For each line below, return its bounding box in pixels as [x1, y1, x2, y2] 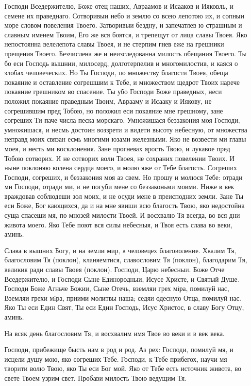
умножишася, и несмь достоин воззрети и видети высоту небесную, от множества [4, 124, 248, 134]
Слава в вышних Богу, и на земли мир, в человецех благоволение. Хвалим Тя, [4, 245, 236, 255]
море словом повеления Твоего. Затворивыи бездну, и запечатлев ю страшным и [4, 20, 242, 30]
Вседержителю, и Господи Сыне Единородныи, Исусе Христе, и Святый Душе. [4, 273, 239, 284]
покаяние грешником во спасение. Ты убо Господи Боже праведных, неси [4, 86, 222, 96]
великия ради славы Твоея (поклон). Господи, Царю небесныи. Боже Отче [4, 264, 225, 274]
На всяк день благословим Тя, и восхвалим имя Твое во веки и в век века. [4, 328, 225, 338]
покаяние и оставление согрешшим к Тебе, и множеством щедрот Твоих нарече [4, 77, 240, 87]
